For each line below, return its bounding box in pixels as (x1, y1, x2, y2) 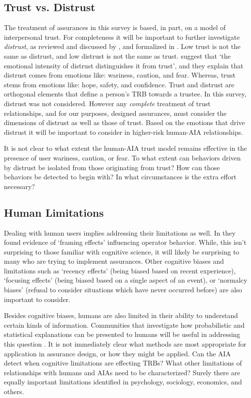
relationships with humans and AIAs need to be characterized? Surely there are (4, 367, 240, 377)
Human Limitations (4, 205, 104, 220)
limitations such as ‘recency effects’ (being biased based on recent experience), (4, 265, 236, 275)
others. (4, 386, 24, 396)
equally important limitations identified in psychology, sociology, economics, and (4, 377, 242, 387)
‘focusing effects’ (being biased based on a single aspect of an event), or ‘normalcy (4, 275, 248, 285)
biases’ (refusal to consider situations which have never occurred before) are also (4, 285, 242, 295)
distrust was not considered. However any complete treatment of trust (4, 98, 211, 108)
